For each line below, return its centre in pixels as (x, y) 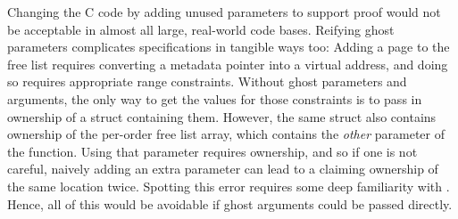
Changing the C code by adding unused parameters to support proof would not (224, 12)
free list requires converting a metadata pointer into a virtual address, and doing (228, 64)
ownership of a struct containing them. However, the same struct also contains (222, 116)
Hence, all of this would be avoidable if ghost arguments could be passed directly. (230, 203)
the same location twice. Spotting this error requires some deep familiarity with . (229, 186)
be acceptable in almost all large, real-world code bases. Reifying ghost (201, 29)
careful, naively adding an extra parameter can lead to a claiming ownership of (223, 169)
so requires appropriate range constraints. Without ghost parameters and (207, 81)
